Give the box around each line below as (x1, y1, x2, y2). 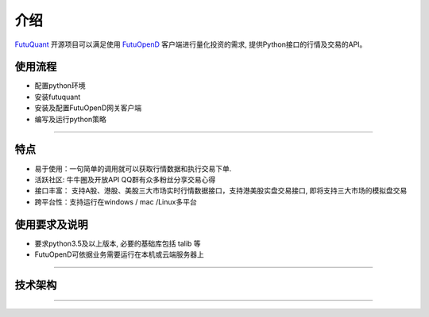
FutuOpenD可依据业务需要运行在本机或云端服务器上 (34, 250, 204, 259)
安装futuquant (34, 92, 81, 101)
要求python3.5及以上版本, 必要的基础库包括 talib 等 (34, 239, 202, 248)
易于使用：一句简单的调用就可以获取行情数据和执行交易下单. (34, 163, 232, 174)
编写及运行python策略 (34, 114, 106, 124)
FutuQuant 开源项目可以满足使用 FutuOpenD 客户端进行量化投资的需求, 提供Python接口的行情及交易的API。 (14, 40, 367, 49)
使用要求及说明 (14, 218, 88, 231)
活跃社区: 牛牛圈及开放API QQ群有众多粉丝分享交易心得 (34, 174, 216, 184)
